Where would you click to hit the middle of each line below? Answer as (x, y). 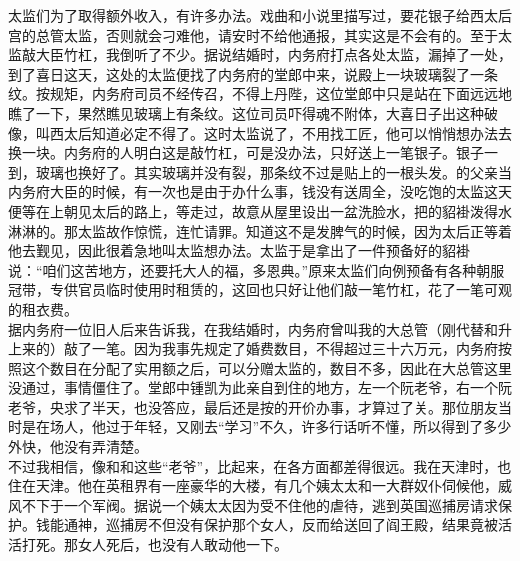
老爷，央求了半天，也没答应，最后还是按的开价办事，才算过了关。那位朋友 (253, 406)
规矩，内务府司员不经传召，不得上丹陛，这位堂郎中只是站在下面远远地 (280, 93)
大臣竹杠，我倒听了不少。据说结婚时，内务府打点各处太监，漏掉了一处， (273, 54)
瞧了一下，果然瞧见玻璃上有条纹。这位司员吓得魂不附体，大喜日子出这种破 (253, 112)
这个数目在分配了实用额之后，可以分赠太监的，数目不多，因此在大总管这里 (266, 367)
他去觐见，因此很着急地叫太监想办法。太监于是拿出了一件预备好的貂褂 (239, 250)
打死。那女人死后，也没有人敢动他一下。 (154, 544)
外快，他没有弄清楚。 (78, 446)
